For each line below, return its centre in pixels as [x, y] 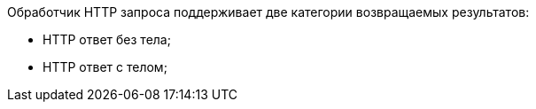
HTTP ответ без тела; [107, 39]
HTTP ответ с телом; [105, 67]
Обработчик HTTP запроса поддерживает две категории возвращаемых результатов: [268, 12]
